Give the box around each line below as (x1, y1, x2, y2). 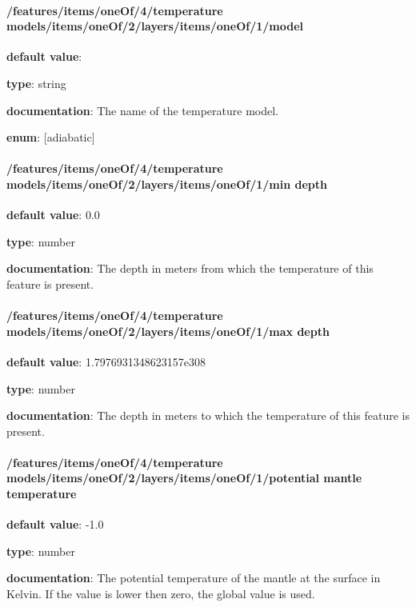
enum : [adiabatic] (6, 129, 95, 146)
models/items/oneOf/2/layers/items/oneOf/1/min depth (6, 175, 327, 192)
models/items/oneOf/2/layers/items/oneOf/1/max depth (6, 322, 330, 339)
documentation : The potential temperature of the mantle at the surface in (6, 569, 381, 586)
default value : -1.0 (6, 516, 104, 533)
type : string (6, 74, 66, 91)
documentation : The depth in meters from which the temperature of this (6, 260, 374, 277)
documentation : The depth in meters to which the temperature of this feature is (6, 407, 410, 424)
